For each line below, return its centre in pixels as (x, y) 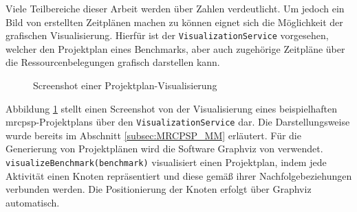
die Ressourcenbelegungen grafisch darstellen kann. (113, 62)
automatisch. (33, 202)
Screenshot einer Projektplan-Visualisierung (125, 85)
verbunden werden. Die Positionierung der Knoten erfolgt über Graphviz (159, 189)
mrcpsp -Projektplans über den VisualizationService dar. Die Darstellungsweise (178, 122)
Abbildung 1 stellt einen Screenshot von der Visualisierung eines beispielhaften (172, 108)
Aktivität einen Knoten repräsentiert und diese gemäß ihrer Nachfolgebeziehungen (179, 175)
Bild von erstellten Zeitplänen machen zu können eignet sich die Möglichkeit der (174, 22)
